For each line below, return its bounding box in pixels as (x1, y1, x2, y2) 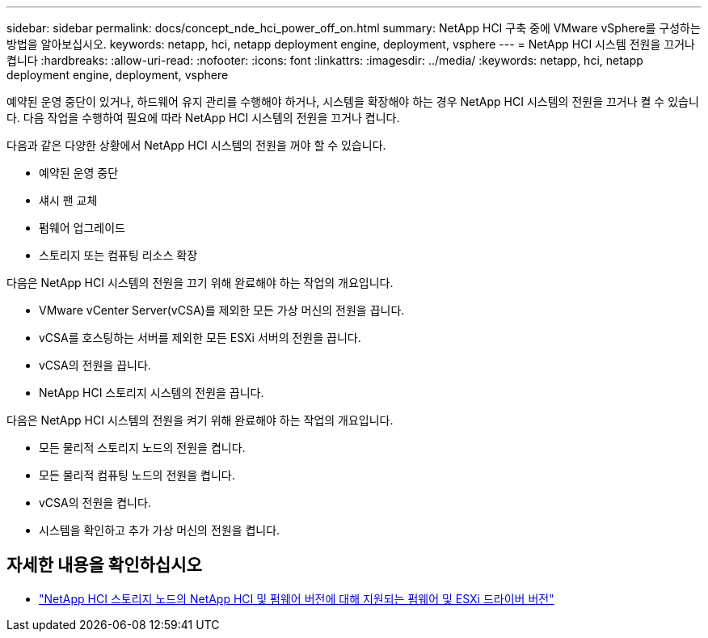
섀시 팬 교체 (39, 193, 98, 207)
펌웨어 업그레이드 (39, 221, 125, 234)
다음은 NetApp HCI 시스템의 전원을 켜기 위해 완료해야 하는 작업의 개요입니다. (6, 413, 394, 427)
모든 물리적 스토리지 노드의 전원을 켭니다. (39, 441, 246, 454)
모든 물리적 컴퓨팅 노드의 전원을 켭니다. (39, 468, 235, 482)
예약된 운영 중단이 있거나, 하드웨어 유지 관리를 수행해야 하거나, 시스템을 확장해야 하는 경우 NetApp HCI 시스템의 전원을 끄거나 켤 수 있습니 (6, 95, 699, 108)
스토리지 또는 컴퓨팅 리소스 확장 (39, 248, 198, 262)
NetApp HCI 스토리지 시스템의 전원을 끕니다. (39, 386, 264, 399)
